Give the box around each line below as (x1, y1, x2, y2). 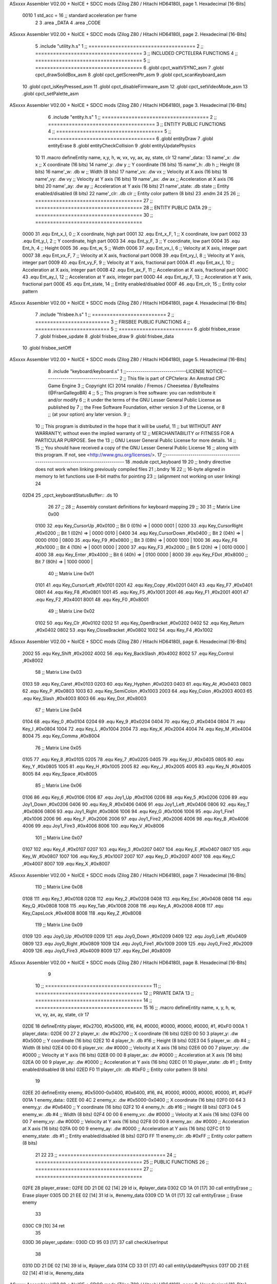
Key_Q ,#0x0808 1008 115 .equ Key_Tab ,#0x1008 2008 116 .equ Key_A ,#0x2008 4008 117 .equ (22, 903, 224, 909)
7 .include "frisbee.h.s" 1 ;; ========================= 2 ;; (35, 311, 174, 318)
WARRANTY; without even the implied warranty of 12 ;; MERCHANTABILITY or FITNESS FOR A (35, 430, 234, 436)
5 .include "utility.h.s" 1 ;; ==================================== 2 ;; (35, 43, 204, 49)
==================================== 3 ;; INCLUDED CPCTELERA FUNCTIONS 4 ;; (35, 50, 238, 56)
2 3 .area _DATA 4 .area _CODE (35, 20, 101, 26)
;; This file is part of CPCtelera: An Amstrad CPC (123, 375, 226, 382)
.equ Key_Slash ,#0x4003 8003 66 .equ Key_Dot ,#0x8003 (22, 695, 147, 701)
